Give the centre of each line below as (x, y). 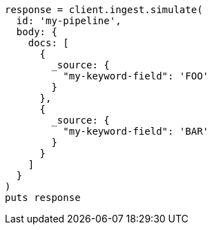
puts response (43, 198)
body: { (37, 32)
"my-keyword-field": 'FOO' (136, 76)
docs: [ (48, 43)
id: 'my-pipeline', (69, 21)
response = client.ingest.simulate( (104, 10)
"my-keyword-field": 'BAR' (136, 131)
